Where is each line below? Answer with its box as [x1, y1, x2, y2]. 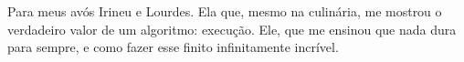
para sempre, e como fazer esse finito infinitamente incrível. [7, 37, 339, 57]
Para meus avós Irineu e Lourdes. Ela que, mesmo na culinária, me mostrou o [7, 2, 442, 20]
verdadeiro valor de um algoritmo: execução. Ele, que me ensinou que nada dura [7, 19, 457, 38]
